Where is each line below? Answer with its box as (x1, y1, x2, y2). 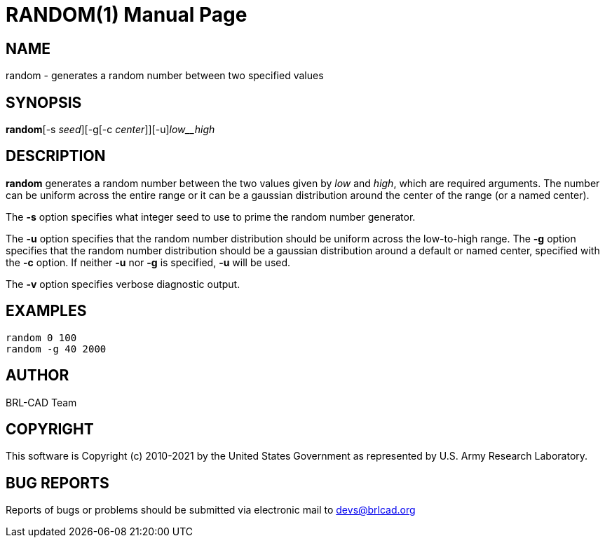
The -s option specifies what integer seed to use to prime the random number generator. (6, 210, 416, 223)
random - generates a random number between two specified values (6, 69, 324, 82)
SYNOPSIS (6, 93, 82, 111)
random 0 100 (6, 331, 77, 343)
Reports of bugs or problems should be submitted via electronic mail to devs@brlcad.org (6, 504, 416, 516)
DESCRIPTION (6, 147, 106, 165)
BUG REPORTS (6, 474, 109, 492)
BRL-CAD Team (6, 396, 77, 408)
